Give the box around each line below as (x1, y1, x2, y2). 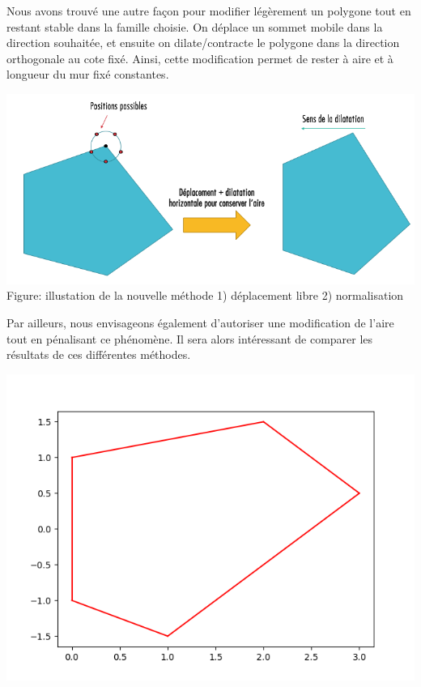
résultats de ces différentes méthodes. (6, 346, 191, 363)
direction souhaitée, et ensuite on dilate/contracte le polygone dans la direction (6, 34, 400, 51)
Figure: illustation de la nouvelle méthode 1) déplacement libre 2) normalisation (6, 287, 404, 304)
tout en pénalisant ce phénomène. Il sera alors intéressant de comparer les (6, 330, 373, 347)
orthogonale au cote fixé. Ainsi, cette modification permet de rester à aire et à (6, 49, 393, 66)
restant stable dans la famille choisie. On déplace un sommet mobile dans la (6, 18, 383, 35)
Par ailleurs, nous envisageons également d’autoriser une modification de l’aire (6, 314, 394, 331)
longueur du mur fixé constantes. (6, 66, 169, 83)
